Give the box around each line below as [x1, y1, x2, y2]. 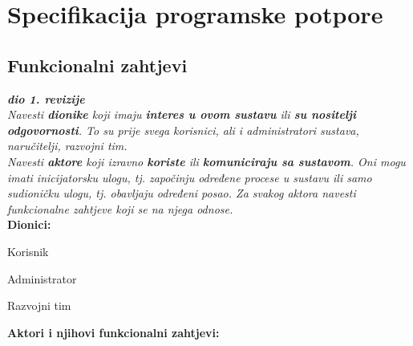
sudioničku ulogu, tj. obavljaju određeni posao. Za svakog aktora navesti [7, 185, 356, 201]
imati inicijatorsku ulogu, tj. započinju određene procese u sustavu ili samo [7, 169, 372, 185]
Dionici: [7, 216, 51, 233]
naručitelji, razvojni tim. [7, 137, 128, 154]
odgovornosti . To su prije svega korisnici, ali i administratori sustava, [7, 121, 359, 138]
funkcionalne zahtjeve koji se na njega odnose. [7, 200, 233, 217]
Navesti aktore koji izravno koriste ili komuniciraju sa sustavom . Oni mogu [7, 153, 406, 169]
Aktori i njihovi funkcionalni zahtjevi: [7, 324, 220, 340]
